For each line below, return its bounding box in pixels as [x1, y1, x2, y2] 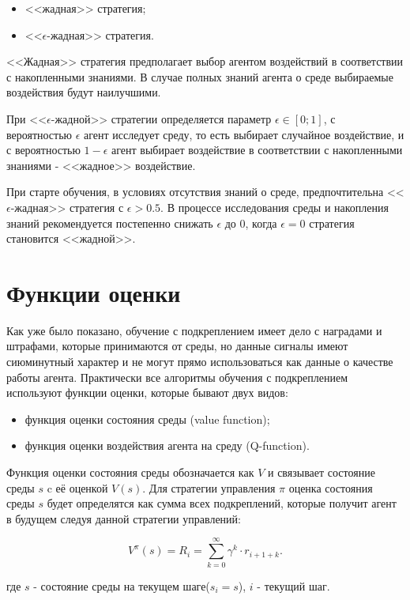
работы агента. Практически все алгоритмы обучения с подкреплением [6, 368, 348, 385]
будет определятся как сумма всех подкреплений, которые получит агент [47, 495, 397, 511]
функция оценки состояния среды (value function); [24, 410, 270, 427]
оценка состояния [288, 479, 373, 496]
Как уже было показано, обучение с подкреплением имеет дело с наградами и [6, 322, 382, 338]
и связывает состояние [267, 464, 375, 480]
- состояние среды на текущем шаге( [33, 577, 210, 594]
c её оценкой [47, 479, 108, 496]
